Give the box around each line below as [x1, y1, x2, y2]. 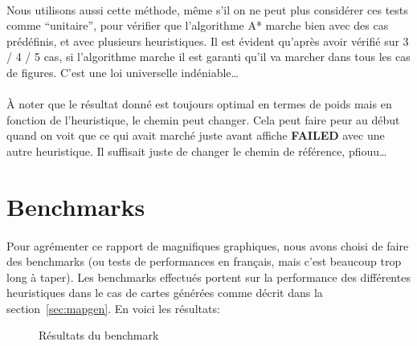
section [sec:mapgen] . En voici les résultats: [6, 299, 220, 316]
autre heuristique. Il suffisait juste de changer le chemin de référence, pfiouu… [6, 142, 387, 159]
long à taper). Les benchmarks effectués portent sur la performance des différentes [6, 268, 411, 285]
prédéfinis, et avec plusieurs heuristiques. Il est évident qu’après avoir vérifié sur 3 [6, 32, 409, 49]
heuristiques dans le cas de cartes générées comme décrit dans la [6, 284, 323, 301]
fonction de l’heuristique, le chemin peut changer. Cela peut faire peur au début [6, 111, 400, 128]
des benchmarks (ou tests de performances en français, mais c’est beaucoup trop [6, 253, 402, 270]
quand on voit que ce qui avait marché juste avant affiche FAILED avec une [6, 127, 385, 144]
